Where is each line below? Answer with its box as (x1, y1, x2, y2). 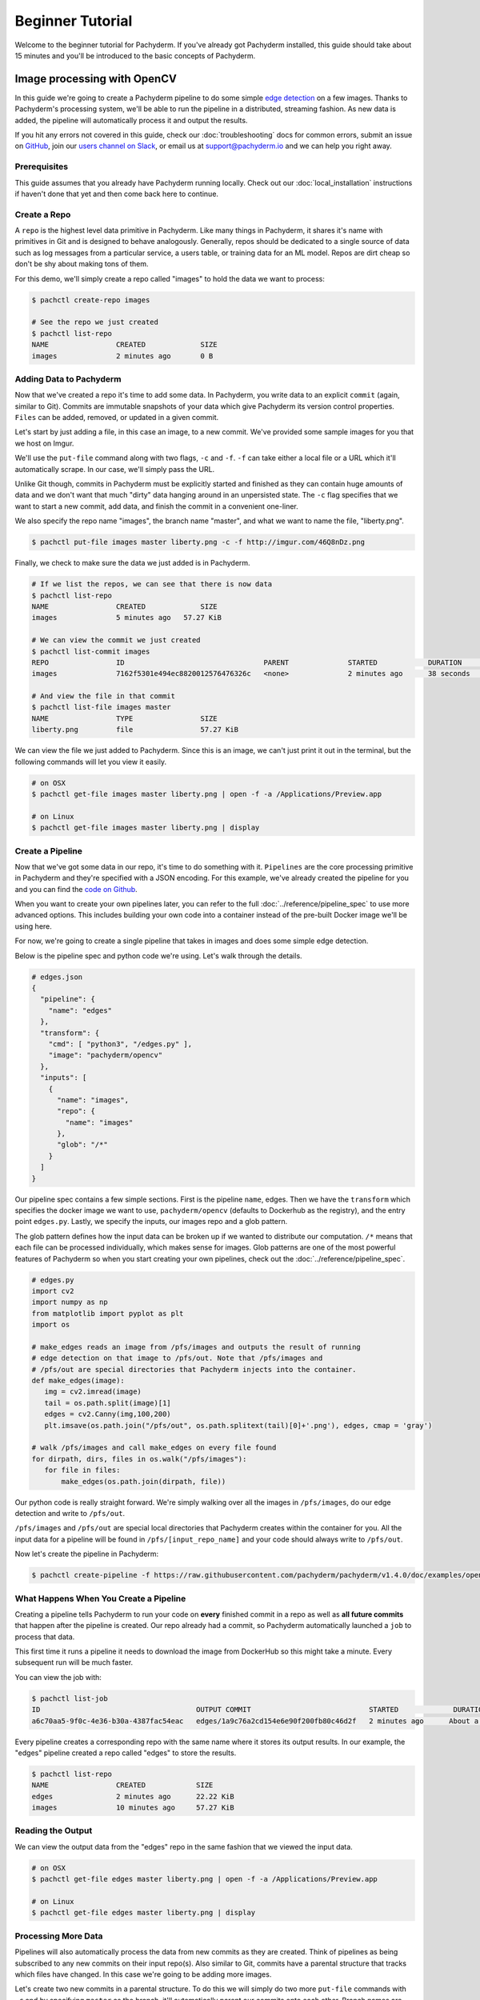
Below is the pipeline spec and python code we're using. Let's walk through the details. (14, 950, 303, 960)
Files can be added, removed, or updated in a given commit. (14, 413, 219, 422)
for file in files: (44, 1466, 121, 1475)
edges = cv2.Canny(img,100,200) (44, 1410, 171, 1419)
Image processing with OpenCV (14, 72, 178, 86)
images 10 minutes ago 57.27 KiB (31, 1803, 235, 1812)
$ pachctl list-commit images (31, 646, 150, 656)
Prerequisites (14, 161, 68, 172)
